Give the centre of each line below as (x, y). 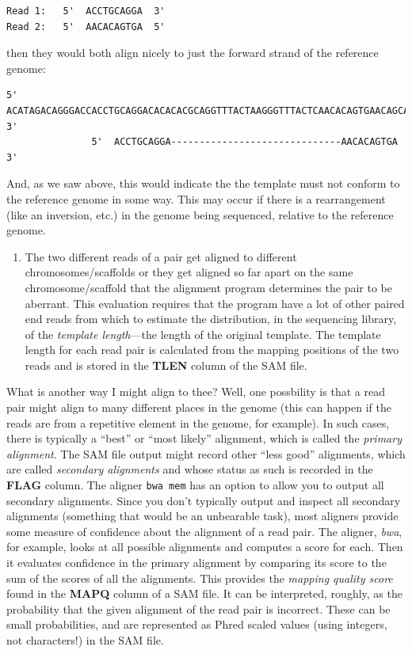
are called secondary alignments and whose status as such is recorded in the (190, 469)
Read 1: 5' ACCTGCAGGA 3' (86, 11)
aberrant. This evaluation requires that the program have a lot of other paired (215, 303)
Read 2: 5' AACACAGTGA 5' (86, 27)
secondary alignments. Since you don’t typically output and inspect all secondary (204, 500)
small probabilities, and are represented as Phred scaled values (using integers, (197, 624)
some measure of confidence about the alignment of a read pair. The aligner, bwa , (204, 531)
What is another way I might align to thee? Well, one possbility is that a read (196, 392)
